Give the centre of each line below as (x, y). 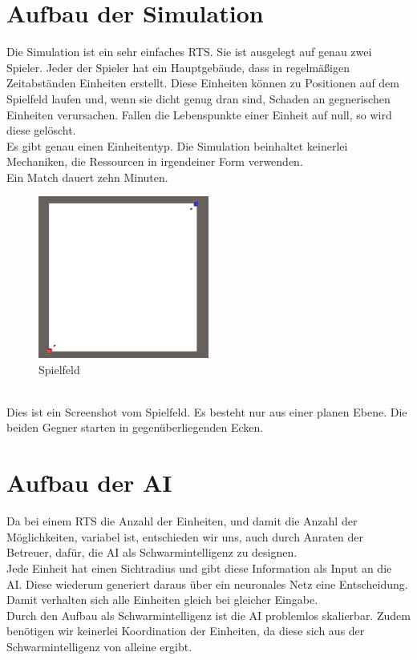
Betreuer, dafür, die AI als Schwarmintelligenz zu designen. (152, 552)
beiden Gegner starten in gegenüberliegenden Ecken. (135, 427)
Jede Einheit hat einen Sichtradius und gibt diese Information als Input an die (199, 567)
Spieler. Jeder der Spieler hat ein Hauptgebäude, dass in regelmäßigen (178, 67)
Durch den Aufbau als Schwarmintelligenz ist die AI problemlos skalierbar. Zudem (208, 615)
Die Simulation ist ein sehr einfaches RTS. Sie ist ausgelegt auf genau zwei (189, 52)
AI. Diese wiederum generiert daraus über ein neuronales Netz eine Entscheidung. (207, 584)
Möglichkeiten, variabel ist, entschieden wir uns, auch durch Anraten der (185, 536)
